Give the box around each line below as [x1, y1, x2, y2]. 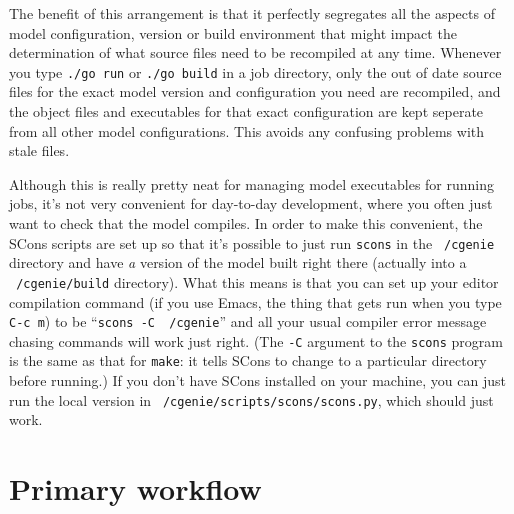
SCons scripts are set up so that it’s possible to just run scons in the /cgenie [9, 232, 495, 253]
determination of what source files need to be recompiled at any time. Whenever [9, 42, 502, 63]
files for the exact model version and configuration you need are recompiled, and [9, 81, 501, 102]
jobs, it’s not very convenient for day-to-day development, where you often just [9, 193, 493, 214]
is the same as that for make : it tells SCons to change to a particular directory [9, 350, 487, 371]
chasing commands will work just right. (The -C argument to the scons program [9, 330, 503, 351]
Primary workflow [9, 468, 262, 509]
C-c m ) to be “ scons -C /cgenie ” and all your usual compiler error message [9, 311, 487, 332]
